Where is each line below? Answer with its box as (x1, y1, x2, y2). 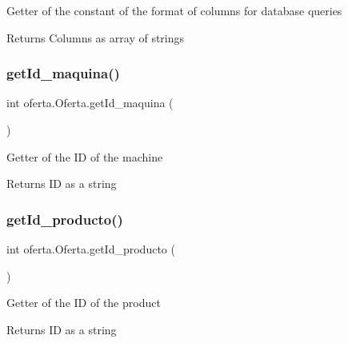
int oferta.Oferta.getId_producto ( (6, 241, 175, 257)
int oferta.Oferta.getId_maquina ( (6, 94, 174, 111)
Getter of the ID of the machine (6, 148, 163, 165)
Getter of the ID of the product (6, 294, 161, 311)
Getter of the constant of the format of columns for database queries (6, 2, 342, 18)
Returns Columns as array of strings (6, 29, 185, 46)
